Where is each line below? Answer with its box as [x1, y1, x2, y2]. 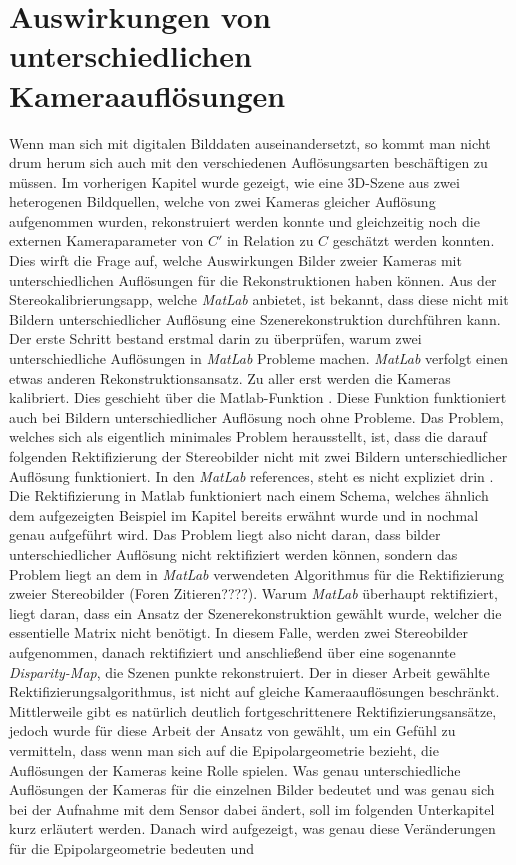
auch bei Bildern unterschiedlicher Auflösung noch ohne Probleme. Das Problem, [9, 406, 504, 427]
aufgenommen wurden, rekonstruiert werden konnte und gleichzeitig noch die [9, 210, 480, 231]
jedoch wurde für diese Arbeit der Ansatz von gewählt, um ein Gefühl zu [9, 720, 456, 741]
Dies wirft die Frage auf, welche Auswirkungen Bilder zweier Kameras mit [9, 250, 462, 271]
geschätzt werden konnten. [332, 230, 495, 251]
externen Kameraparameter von [9, 230, 204, 251]
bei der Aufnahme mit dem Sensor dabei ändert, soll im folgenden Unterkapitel [9, 798, 495, 819]
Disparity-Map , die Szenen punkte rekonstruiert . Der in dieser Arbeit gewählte [9, 661, 490, 682]
